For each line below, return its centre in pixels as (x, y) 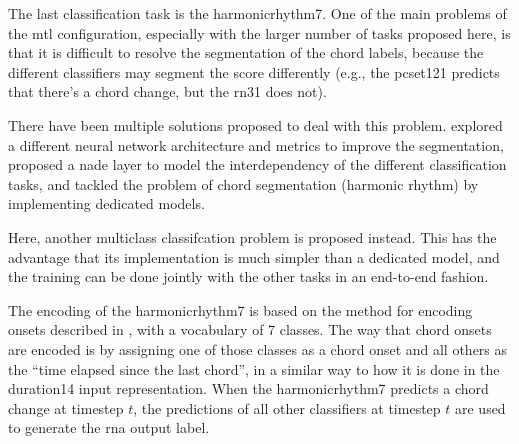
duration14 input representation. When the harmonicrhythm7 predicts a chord (248, 388)
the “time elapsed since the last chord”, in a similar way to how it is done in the (254, 368)
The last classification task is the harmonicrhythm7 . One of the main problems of (257, 13)
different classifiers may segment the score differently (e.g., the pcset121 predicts (254, 71)
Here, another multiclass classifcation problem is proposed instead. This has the (252, 236)
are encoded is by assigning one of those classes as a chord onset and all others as (258, 348)
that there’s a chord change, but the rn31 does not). (167, 91)
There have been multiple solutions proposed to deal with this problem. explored (255, 124)
